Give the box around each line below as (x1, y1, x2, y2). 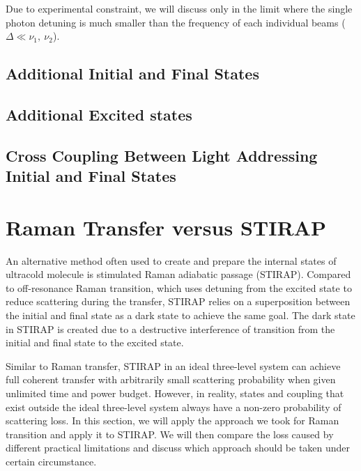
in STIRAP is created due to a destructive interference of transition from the (6, 321, 335, 336)
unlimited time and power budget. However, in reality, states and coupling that (6, 385, 344, 400)
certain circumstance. (6, 454, 97, 468)
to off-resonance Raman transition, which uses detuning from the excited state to (6, 280, 352, 295)
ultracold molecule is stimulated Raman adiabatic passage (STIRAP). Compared (6, 267, 351, 281)
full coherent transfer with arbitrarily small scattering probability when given (6, 372, 336, 387)
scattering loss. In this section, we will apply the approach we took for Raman (6, 413, 339, 428)
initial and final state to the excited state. (6, 335, 184, 350)
